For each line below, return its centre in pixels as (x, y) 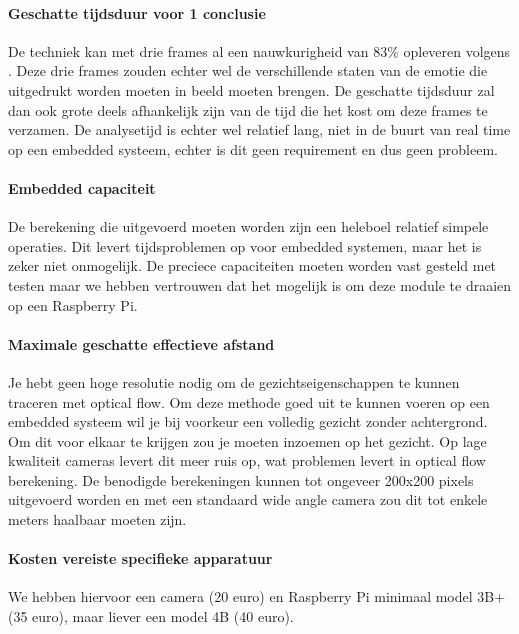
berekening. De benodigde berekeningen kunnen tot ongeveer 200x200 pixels (241, 479)
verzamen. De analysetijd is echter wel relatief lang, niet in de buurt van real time (259, 129)
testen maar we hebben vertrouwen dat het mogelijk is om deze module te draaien (260, 284)
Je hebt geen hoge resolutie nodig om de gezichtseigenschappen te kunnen (234, 381)
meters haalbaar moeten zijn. (97, 519)
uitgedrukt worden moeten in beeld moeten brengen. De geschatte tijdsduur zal (251, 89)
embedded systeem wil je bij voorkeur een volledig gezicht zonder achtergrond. (248, 421)
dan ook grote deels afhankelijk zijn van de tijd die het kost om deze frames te (248, 109)
